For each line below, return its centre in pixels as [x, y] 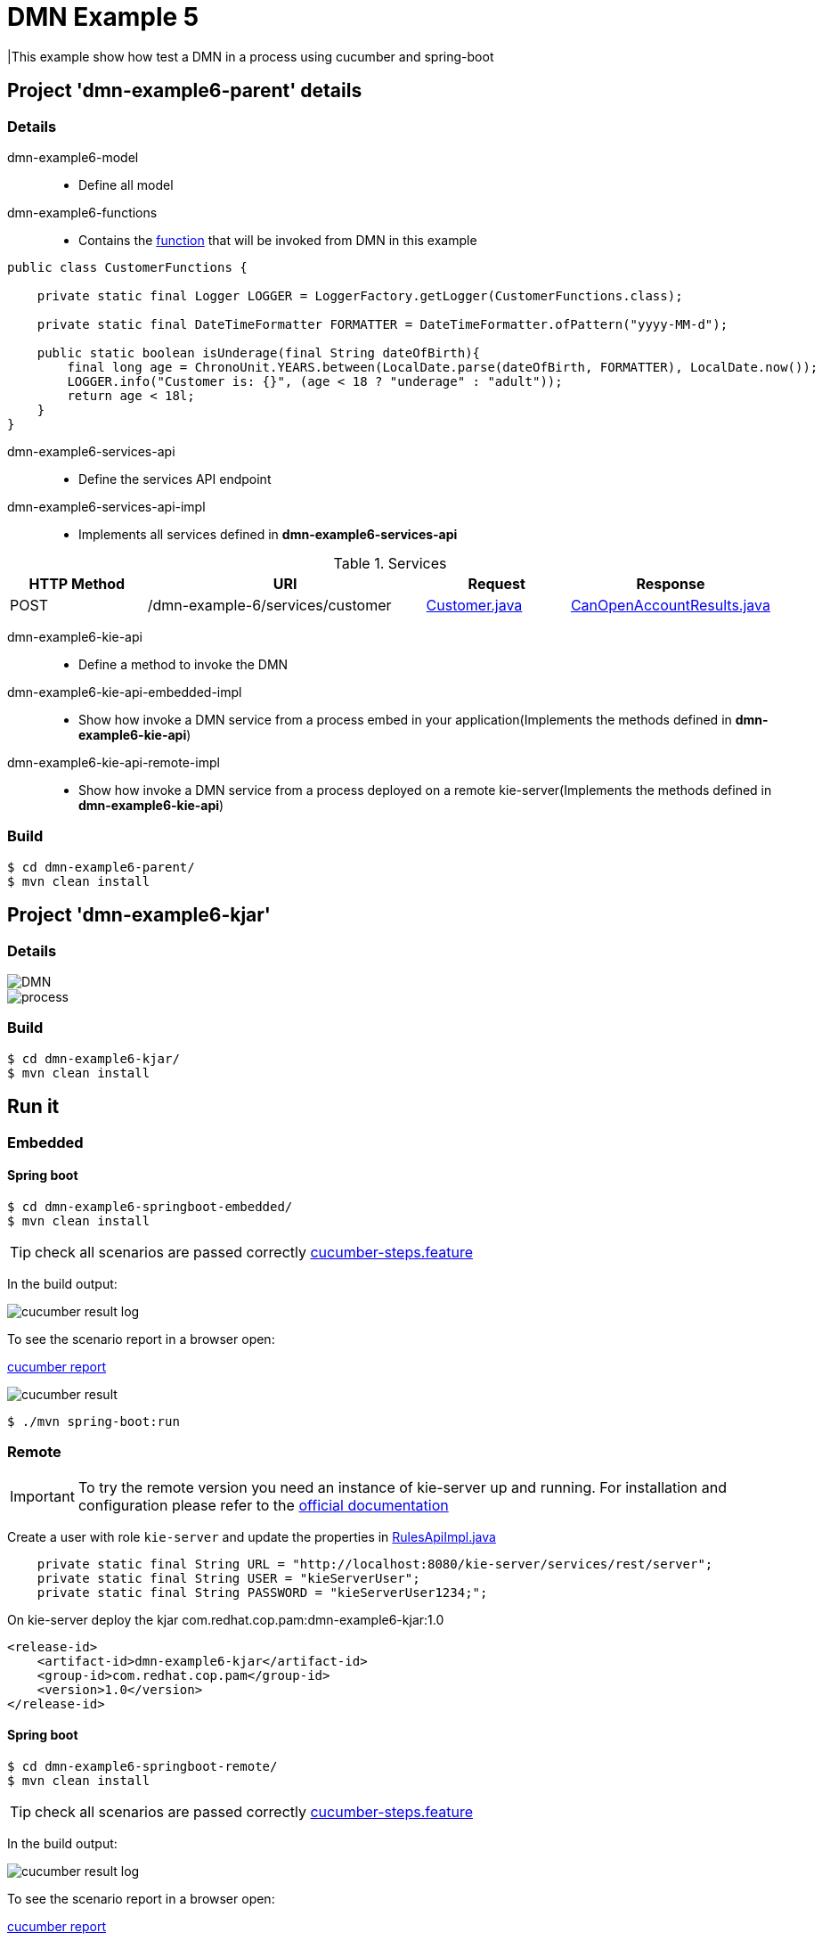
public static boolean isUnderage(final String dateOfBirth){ [259, 352]
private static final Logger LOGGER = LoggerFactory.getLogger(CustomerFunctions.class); [360, 295]
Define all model [126, 184]
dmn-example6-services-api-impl [106, 506]
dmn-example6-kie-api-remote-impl [114, 762]
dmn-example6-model [73, 157]
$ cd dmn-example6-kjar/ [94, 1058]
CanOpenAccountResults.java [670, 605]
